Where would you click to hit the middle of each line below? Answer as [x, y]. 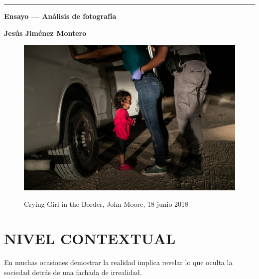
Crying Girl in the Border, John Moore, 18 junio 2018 [106, 204]
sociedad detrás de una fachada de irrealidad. [73, 272]
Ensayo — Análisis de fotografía [60, 16]
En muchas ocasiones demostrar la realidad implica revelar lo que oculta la [118, 262]
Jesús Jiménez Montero [45, 33]
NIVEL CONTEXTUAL [90, 238]
